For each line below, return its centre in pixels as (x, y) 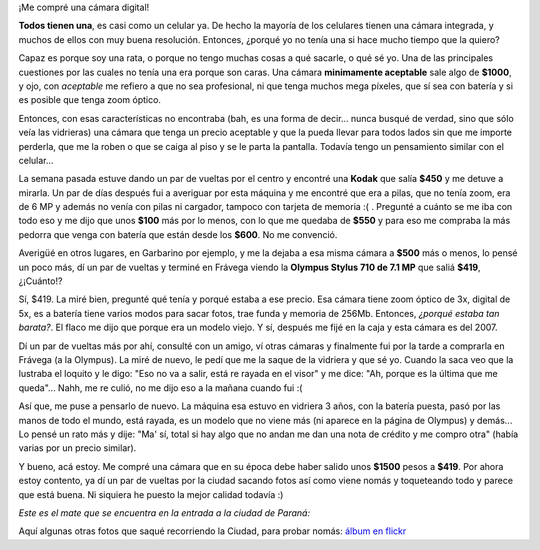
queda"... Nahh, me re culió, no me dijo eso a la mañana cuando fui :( (160, 387)
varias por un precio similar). (77, 448)
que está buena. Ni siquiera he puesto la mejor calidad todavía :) (151, 494)
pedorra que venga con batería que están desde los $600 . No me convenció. (178, 234)
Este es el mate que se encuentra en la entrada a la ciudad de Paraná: (164, 512)
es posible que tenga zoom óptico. (90, 100)
